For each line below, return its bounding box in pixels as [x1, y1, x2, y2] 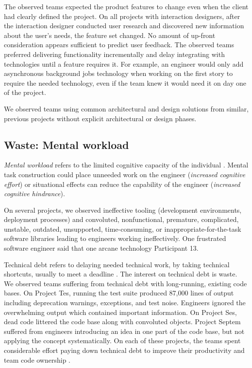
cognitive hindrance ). [4, 188, 65, 199]
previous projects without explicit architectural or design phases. [4, 113, 197, 123]
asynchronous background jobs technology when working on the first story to [4, 68, 233, 78]
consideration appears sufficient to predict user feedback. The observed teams [4, 39, 234, 50]
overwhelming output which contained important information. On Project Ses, [4, 307, 237, 317]
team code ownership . [4, 354, 71, 365]
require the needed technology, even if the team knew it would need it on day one [4, 77, 246, 88]
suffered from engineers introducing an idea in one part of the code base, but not [4, 326, 245, 336]
